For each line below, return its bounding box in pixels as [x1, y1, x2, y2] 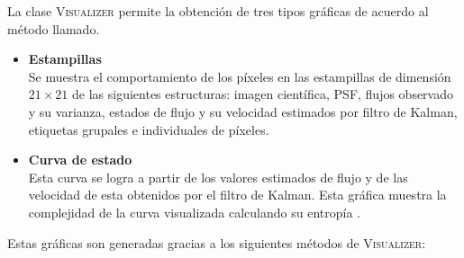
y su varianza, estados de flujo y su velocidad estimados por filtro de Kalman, [28, 102, 458, 120]
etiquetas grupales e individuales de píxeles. [28, 120, 269, 138]
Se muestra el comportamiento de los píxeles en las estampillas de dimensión [28, 67, 451, 85]
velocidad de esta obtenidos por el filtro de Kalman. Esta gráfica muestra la [28, 185, 447, 204]
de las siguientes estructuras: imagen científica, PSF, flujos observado [72, 85, 454, 103]
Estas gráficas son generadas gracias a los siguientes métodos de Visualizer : [7, 233, 426, 252]
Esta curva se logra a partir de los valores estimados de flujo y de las [28, 167, 408, 186]
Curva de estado [28, 150, 132, 169]
